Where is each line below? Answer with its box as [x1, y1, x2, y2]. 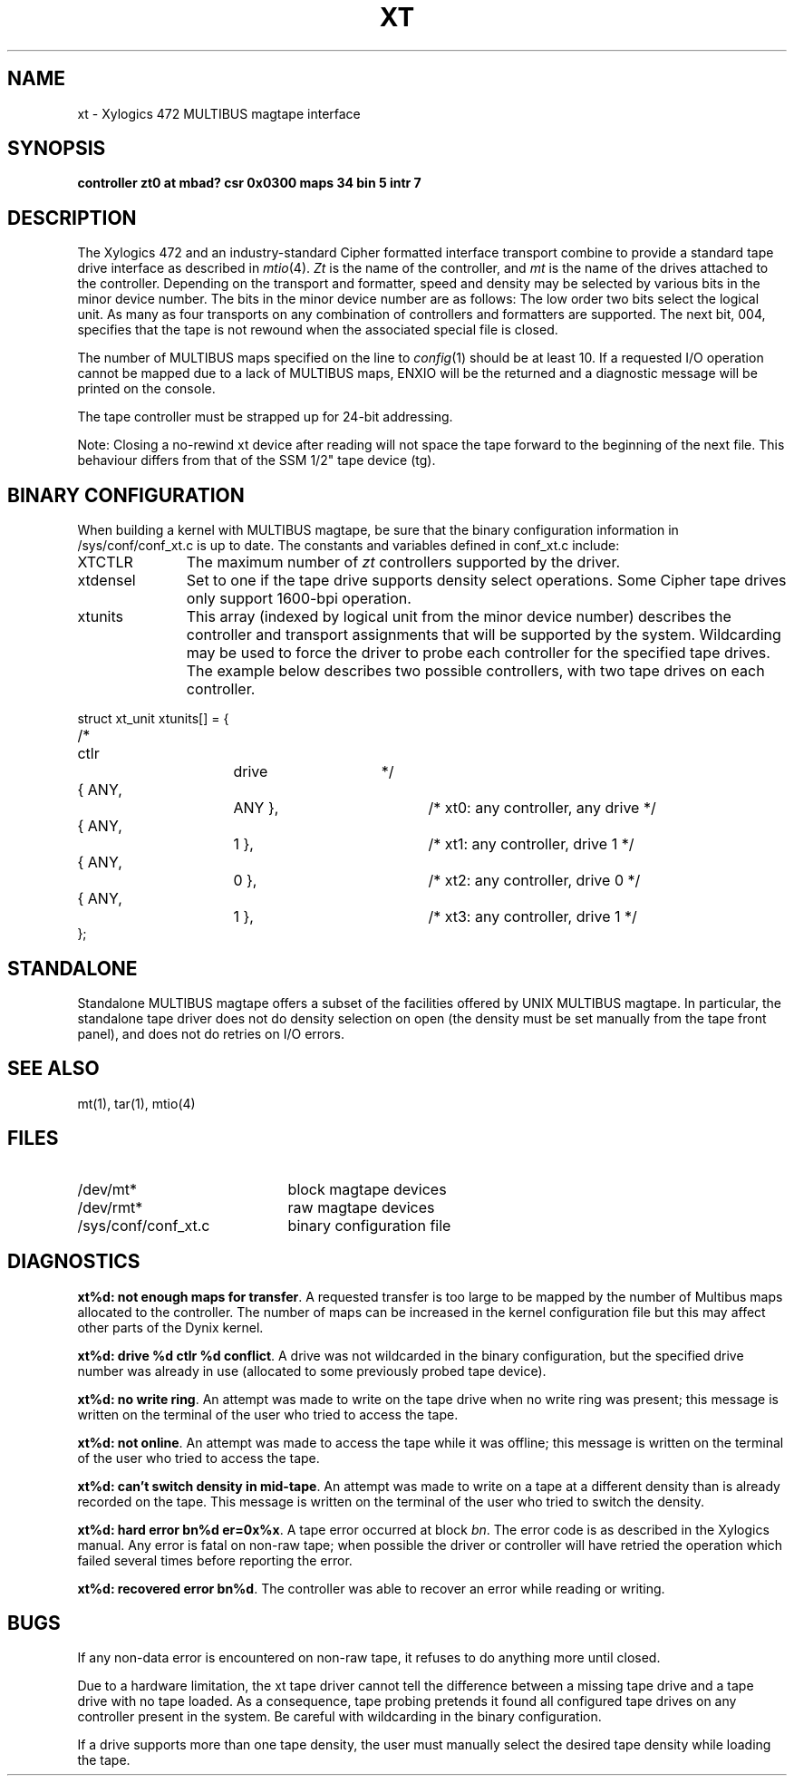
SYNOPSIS [7, 137, 106, 160]
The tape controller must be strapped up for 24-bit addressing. [77, 409, 453, 425]
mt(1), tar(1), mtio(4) [77, 1095, 196, 1111]
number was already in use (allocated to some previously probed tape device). [77, 1362, 547, 1379]
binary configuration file [287, 1216, 451, 1235]
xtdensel [77, 571, 136, 590]
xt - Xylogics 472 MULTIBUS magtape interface [77, 105, 361, 121]
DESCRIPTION [7, 206, 137, 229]
